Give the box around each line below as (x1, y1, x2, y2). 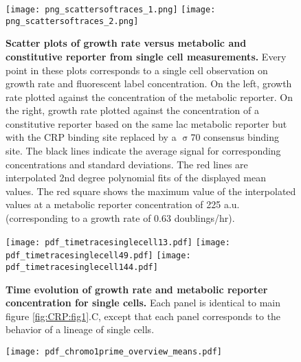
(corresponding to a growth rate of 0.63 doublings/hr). (5, 211, 235, 225)
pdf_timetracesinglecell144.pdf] (5, 262, 158, 272)
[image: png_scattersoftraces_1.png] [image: (5, 5, 216, 14)
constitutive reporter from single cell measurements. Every (5, 49, 287, 63)
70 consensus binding (190, 130, 280, 144)
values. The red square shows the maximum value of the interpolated (5, 183, 296, 198)
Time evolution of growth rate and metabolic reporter (5, 282, 268, 296)
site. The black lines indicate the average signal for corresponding (5, 144, 281, 158)
